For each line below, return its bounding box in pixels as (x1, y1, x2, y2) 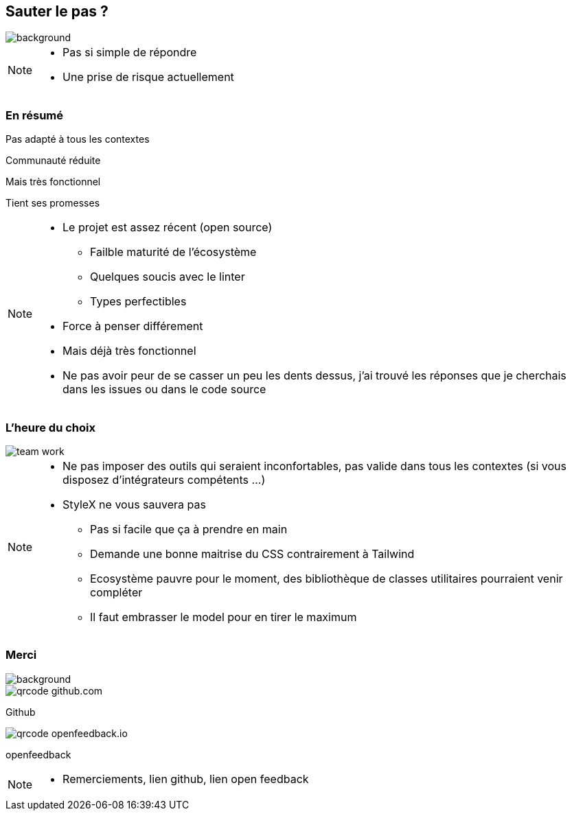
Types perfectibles (90, 294, 187, 309)
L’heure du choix (5, 420, 95, 434)
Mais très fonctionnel (5, 176, 101, 188)
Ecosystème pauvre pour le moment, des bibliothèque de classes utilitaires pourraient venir (90, 571, 563, 585)
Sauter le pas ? (5, 3, 108, 20)
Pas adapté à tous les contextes (5, 133, 150, 145)
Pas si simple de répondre (62, 45, 197, 60)
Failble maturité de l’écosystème (90, 245, 257, 259)
